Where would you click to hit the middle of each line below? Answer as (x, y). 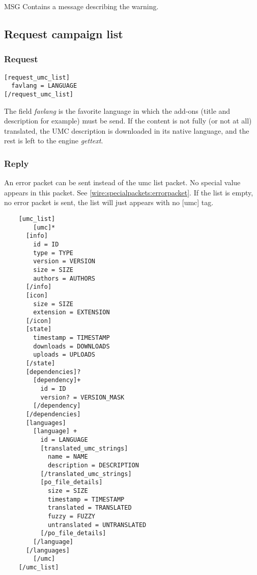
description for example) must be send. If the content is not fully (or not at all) (128, 121)
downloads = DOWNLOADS (72, 346)
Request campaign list (64, 33)
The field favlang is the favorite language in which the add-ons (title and (117, 110)
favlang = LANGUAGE (44, 86)
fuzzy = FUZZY (71, 516)
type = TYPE (53, 253)
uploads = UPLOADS (64, 355)
